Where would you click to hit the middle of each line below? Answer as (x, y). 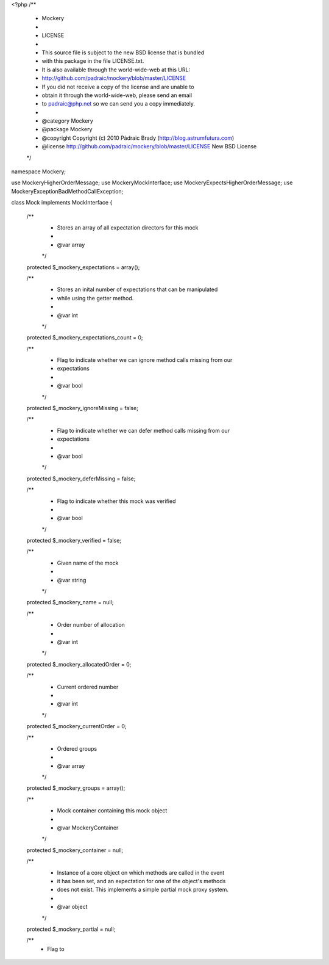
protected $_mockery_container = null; (75, 850)
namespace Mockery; (39, 172)
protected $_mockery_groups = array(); (76, 788)
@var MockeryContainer (88, 828)
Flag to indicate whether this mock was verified (116, 501)
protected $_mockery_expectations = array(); (83, 267)
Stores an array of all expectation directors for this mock (128, 227)
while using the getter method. (95, 298)
